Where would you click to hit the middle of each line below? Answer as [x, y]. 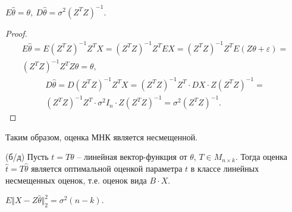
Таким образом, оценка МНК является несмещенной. [102, 136]
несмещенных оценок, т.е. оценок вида [76, 180]
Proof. [16, 33]
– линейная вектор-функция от [132, 157]
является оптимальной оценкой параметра [107, 168]
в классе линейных [225, 168]
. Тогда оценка [261, 157]
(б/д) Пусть [27, 157]
